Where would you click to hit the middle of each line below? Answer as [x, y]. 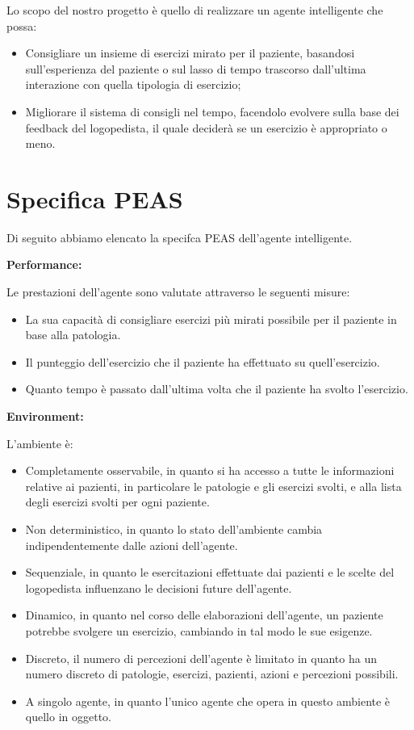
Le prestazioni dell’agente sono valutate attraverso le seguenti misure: [178, 292]
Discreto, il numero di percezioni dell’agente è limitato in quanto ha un [201, 658]
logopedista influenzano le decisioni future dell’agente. [159, 587]
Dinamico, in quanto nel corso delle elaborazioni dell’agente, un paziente [204, 615]
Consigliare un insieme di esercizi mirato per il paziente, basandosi [190, 53]
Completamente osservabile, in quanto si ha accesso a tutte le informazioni [210, 470]
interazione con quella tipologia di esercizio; [133, 84]
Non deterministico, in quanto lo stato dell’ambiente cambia [174, 529]
